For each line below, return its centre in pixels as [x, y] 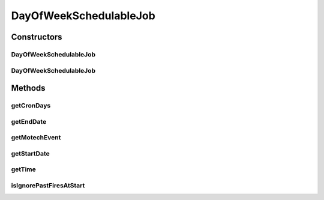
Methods [28, 88]
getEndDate [29, 121]
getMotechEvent [36, 138]
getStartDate [31, 153]
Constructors [37, 37]
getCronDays [31, 106]
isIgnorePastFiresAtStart [48, 185]
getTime [23, 169]
